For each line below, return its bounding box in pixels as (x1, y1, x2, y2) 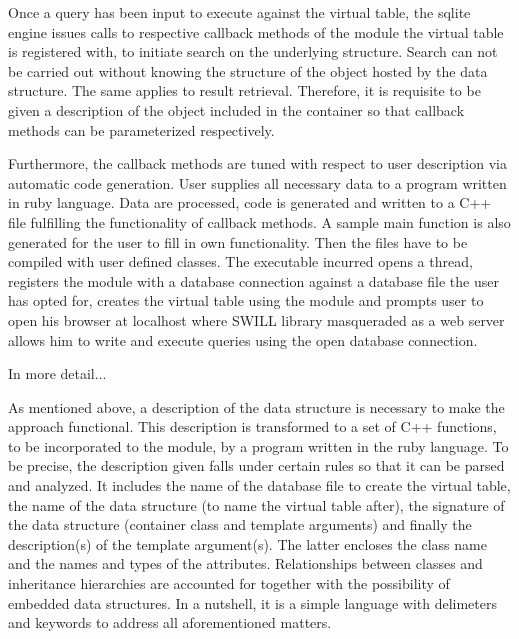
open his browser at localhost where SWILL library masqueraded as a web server (8, 309, 505, 330)
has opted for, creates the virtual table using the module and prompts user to (8, 290, 484, 311)
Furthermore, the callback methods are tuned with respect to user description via (8, 153, 507, 174)
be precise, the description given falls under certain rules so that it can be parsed (8, 455, 505, 476)
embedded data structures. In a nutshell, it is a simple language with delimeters (8, 592, 498, 613)
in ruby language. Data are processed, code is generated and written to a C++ (8, 192, 492, 213)
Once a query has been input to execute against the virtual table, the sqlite (8, 2, 471, 22)
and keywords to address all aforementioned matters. (8, 612, 332, 633)
